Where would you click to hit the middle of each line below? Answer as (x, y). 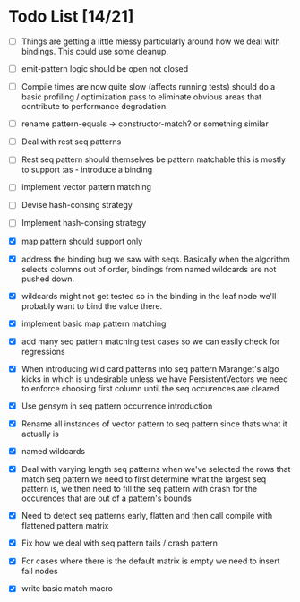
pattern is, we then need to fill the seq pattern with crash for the (139, 489)
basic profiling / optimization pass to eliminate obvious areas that (141, 97)
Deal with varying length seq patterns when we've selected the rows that (156, 469)
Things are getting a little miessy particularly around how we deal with (150, 41)
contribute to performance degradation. (94, 107)
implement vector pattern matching (86, 187)
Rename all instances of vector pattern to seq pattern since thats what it (154, 424)
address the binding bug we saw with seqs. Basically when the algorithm (155, 259)
